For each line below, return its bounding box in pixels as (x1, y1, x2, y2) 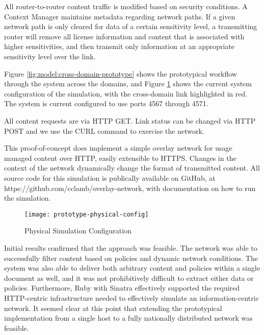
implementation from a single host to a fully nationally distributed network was (4, 313, 253, 323)
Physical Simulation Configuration (24, 225, 131, 236)
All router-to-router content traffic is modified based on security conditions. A (4, 1, 248, 11)
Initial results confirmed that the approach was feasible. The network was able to (4, 242, 257, 253)
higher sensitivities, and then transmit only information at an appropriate (4, 41, 235, 52)
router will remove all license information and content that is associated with (4, 31, 245, 41)
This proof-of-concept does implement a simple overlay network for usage (4, 142, 232, 153)
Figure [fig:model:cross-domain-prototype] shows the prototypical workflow (4, 68, 237, 79)
